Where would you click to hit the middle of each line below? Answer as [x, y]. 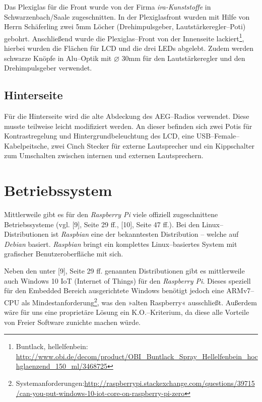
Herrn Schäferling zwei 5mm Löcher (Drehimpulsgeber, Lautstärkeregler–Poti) [125, 26]
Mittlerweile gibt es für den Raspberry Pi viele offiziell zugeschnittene [111, 214]
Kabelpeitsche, [27, 145]
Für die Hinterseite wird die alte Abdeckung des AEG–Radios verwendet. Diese [127, 116]
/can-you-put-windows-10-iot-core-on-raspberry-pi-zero [100, 393]
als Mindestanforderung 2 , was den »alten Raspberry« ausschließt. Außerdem [139, 301]
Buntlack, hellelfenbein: [52, 346]
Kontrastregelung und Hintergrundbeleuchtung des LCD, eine [99, 136]
